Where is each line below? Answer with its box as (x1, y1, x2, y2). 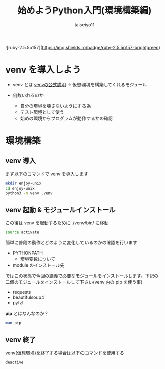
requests (12, 289, 31, 295)
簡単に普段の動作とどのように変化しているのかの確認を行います (5, 240, 137, 246)
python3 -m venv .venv (5, 190, 53, 196)
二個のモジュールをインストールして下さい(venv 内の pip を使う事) (5, 279, 143, 285)
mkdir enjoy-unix (5, 181, 42, 186)
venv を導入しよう (5, 64, 81, 76)
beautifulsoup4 (12, 294, 44, 300)
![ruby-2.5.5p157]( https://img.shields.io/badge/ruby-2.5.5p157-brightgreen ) (5, 44, 161, 50)
